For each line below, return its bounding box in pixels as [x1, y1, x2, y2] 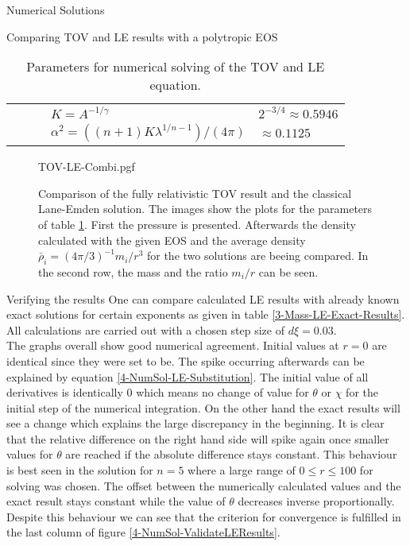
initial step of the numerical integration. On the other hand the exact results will [6, 399, 400, 416]
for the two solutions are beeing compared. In [146, 247, 369, 264]
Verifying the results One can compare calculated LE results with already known [6, 290, 400, 307]
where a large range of [188, 462, 296, 478]
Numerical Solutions [6, 2, 105, 17]
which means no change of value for [136, 384, 309, 401]
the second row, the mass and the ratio [38, 263, 228, 280]
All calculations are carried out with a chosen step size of [6, 321, 284, 338]
